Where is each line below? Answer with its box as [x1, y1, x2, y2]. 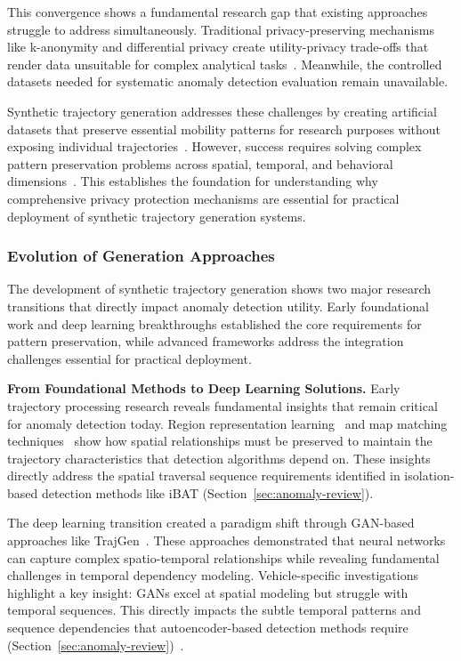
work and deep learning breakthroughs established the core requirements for [7, 314, 422, 333]
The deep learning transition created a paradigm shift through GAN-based [7, 513, 415, 532]
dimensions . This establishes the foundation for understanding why [7, 172, 378, 190]
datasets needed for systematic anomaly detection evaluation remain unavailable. [7, 72, 449, 91]
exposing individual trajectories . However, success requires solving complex [7, 137, 422, 156]
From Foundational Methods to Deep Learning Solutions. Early [7, 379, 400, 398]
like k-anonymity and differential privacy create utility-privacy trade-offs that [7, 37, 429, 56]
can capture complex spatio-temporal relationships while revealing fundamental [7, 548, 440, 567]
